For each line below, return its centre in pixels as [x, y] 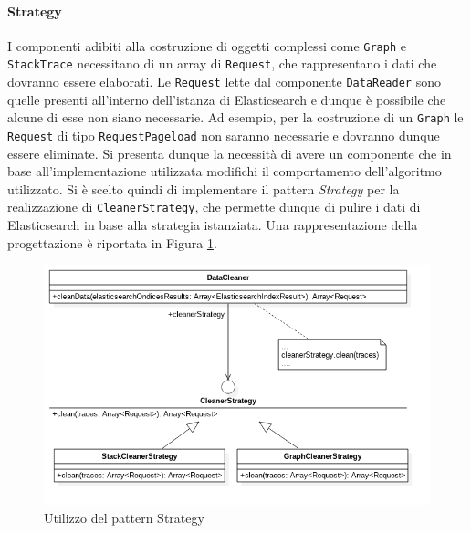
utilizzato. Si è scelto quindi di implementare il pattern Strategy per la [204, 188]
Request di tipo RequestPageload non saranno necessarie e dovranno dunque [224, 136]
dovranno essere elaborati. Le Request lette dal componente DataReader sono [224, 82]
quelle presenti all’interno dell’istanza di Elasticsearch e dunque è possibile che [227, 99]
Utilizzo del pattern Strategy [124, 517]
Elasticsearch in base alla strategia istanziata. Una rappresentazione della [213, 225]
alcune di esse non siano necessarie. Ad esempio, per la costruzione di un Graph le [235, 117]
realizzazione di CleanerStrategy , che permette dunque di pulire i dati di [214, 207]
